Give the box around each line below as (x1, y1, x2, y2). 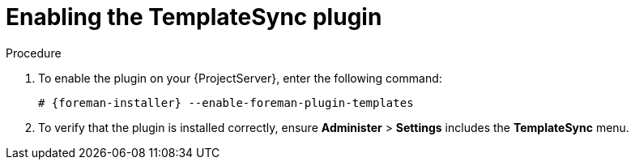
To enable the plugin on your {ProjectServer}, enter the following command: (38, 70, 442, 85)
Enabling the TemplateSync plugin (6, 3, 382, 31)
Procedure (6, 45, 62, 60)
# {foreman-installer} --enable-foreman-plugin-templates (38, 96, 414, 109)
